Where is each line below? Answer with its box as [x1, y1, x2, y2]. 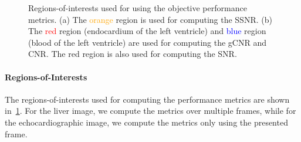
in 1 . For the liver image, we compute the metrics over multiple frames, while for [5, 104, 296, 117]
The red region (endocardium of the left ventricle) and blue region [28, 25, 266, 37]
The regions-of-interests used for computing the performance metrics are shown [5, 93, 290, 105]
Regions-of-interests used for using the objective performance [28, 2, 247, 13]
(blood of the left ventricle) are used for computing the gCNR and [28, 36, 267, 48]
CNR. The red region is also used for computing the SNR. [28, 48, 237, 60]
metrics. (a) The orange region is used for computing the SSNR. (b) [28, 13, 272, 25]
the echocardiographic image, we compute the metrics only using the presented [5, 116, 288, 128]
